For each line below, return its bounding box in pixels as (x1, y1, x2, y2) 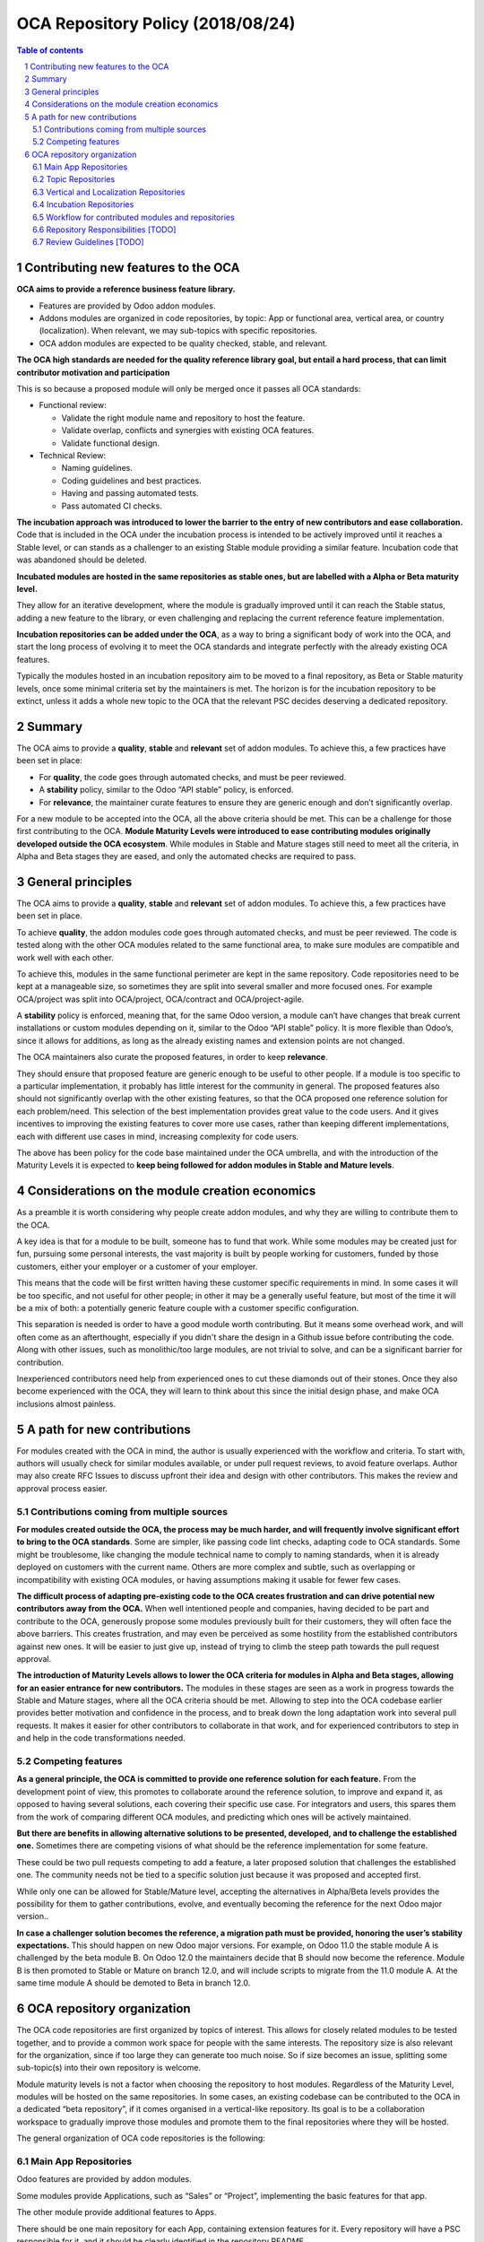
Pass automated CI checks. (61, 500, 163, 511)
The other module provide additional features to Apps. (16, 2207, 217, 2218)
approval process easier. (16, 1482, 108, 1493)
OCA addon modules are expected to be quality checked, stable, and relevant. (39, 337, 328, 349)
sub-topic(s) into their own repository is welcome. (16, 2063, 202, 2073)
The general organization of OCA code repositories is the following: (16, 2133, 266, 2143)
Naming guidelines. (61, 463, 134, 474)
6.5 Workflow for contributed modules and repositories (32, 212, 235, 222)
